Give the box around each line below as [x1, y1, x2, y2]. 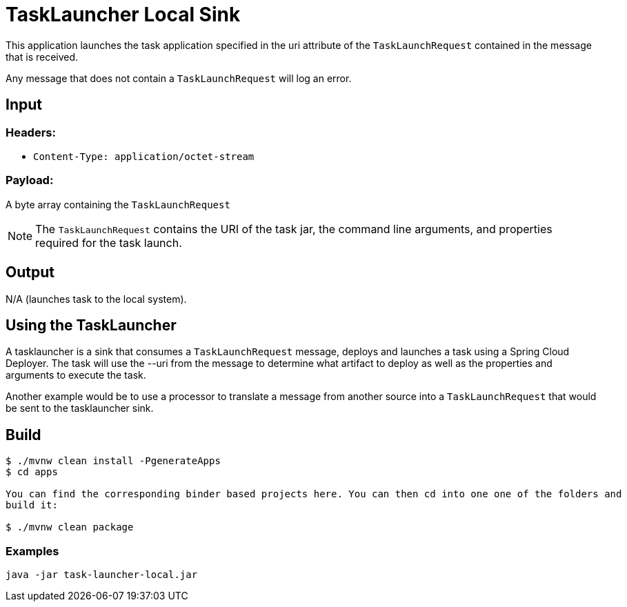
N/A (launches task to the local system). [6, 292, 187, 305]
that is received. [6, 50, 79, 63]
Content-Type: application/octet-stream [33, 150, 255, 162]
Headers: [6, 125, 56, 139]
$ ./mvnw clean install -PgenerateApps [6, 455, 221, 467]
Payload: [6, 173, 54, 188]
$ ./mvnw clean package [6, 521, 134, 533]
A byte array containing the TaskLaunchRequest [6, 198, 230, 210]
